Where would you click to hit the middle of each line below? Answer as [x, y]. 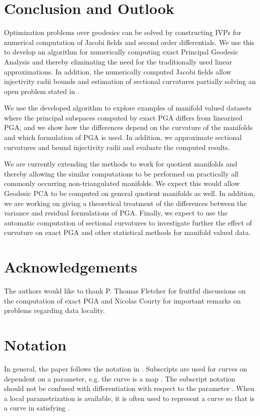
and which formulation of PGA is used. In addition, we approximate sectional [123, 137]
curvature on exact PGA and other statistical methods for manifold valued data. [127, 232]
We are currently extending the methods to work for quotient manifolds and [121, 164]
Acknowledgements [71, 267]
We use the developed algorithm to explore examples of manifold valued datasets [128, 108]
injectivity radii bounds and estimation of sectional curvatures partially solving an [130, 81]
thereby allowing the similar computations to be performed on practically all [121, 173]
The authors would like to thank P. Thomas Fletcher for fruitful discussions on [125, 291]
